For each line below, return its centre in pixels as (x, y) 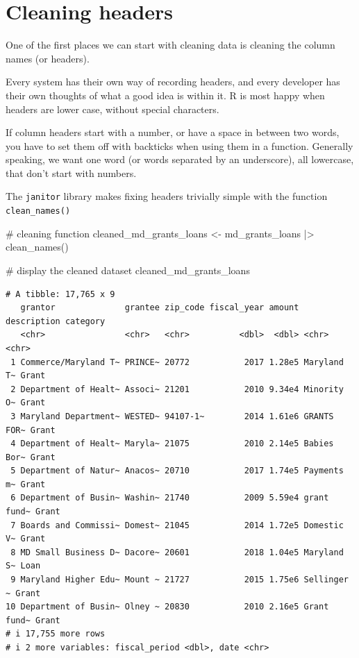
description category (56, 321)
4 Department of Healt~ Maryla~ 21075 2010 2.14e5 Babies (172, 444)
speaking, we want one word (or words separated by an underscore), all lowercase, (180, 159)
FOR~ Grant (31, 430)
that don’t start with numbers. (71, 172)
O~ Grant (26, 403)
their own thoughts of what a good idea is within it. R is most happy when (165, 95)
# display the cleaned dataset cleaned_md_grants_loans (128, 270)
